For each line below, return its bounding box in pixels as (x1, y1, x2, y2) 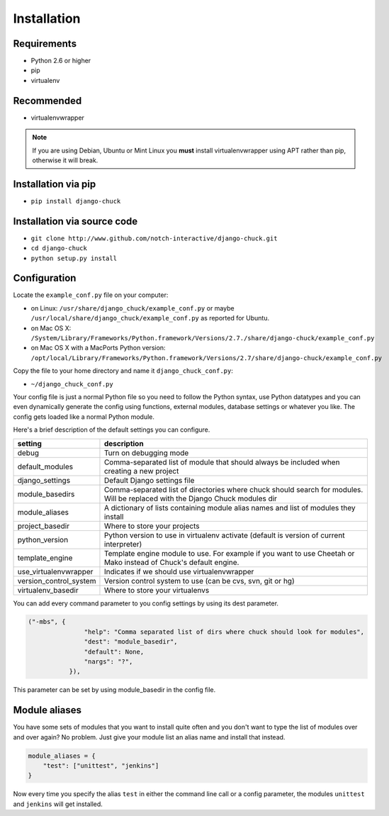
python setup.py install (30, 254, 117, 262)
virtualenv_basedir (17, 585, 79, 595)
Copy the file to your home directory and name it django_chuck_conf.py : (13, 367, 233, 375)
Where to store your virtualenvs (103, 585, 210, 595)
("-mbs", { (28, 617, 66, 626)
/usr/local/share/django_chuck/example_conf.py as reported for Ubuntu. (30, 314, 269, 323)
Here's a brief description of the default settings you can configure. (13, 425, 210, 434)
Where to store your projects (103, 521, 200, 531)
